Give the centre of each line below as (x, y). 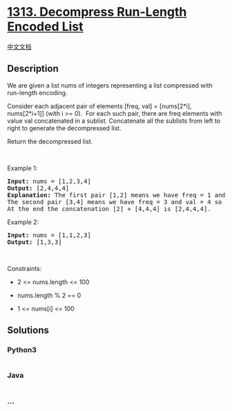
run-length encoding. (37, 92)
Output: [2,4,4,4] (38, 188)
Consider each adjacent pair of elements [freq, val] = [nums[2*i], (99, 106)
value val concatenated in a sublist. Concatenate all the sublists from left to (114, 121)
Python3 (22, 350)
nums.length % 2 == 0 (49, 295)
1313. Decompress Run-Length (97, 12)
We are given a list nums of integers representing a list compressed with (110, 85)
